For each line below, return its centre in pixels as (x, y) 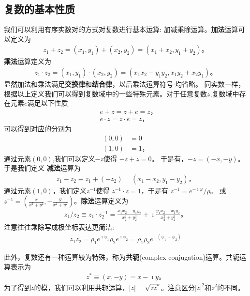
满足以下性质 (48, 103)
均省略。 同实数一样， (210, 84)
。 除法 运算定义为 (101, 201)
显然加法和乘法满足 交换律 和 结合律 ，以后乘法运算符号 (88, 84)
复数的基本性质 (39, 9)
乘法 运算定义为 (28, 61)
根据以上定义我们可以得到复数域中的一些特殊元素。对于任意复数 (105, 93)
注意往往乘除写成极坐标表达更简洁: (59, 227)
